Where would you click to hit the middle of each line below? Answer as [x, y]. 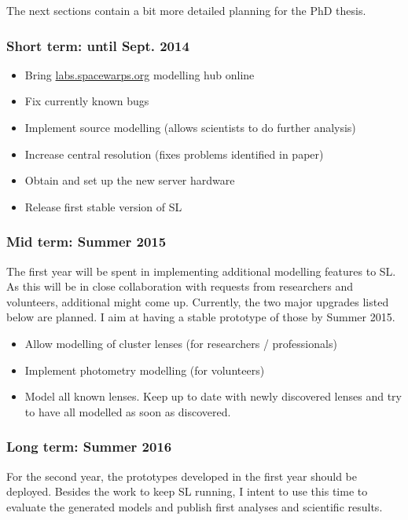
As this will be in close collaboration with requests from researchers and [180, 286]
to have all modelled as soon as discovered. [128, 411]
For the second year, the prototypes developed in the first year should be [182, 476]
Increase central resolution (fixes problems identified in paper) [174, 154]
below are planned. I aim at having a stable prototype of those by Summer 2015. [201, 317]
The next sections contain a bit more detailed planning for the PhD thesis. [186, 10]
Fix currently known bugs [87, 101]
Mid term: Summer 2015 [86, 242]
